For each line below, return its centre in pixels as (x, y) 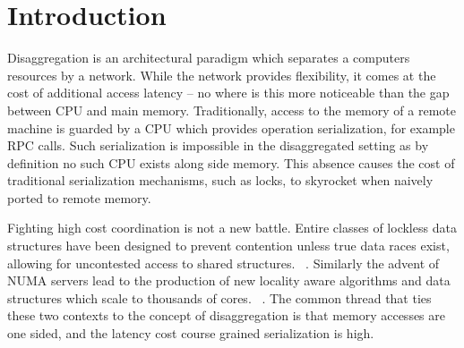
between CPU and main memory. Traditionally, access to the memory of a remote (232, 110)
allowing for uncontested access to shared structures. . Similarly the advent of (223, 263)
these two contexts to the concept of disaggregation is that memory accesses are (226, 315)
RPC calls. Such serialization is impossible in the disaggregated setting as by (218, 145)
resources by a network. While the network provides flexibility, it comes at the (222, 75)
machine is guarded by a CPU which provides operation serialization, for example (231, 127)
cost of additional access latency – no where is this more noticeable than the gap (228, 93)
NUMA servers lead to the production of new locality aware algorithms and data (229, 280)
